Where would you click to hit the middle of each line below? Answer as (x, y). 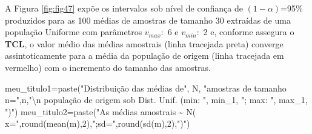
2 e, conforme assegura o (249, 32)
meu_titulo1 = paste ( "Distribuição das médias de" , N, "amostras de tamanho (146, 88)
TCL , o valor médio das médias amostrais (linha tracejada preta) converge (144, 43)
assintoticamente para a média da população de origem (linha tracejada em (144, 55)
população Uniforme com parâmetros (74, 32)
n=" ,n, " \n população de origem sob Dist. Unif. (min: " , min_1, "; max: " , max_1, (156, 100)
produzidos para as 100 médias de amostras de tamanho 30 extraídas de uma (148, 20)
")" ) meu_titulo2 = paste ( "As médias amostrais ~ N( (101, 111)
